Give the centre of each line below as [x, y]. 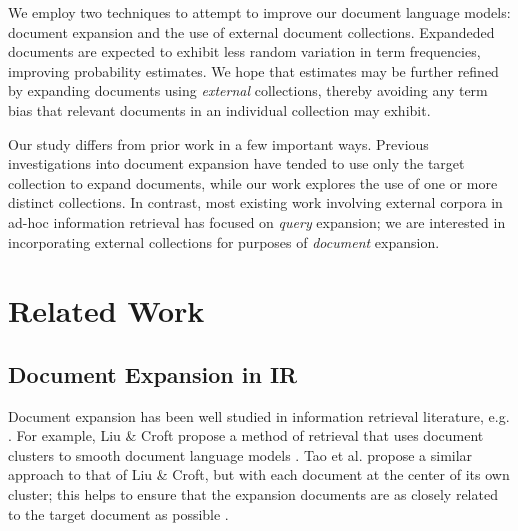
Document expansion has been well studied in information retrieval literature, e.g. [259, 415]
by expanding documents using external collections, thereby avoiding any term [248, 90]
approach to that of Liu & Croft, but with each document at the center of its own [259, 474]
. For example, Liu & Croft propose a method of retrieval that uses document [246, 435]
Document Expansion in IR [153, 373]
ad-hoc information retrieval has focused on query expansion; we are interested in [257, 221]
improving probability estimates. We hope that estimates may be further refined [253, 70]
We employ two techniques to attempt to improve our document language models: [259, 12]
